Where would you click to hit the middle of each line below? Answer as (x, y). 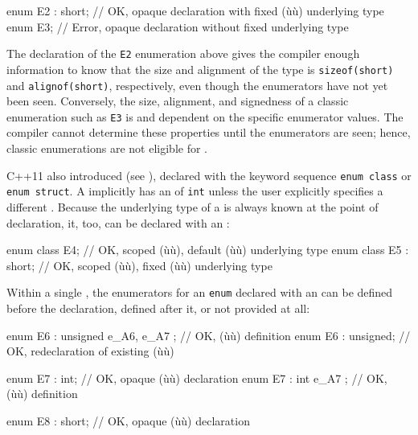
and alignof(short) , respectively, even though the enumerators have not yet (197, 85)
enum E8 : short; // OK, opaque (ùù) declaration (128, 420)
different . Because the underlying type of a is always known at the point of (193, 206)
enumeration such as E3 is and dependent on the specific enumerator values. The (205, 116)
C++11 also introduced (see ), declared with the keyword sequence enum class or (209, 175)
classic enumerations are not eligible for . (107, 148)
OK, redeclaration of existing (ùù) (90, 351)
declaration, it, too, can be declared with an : (118, 222)
